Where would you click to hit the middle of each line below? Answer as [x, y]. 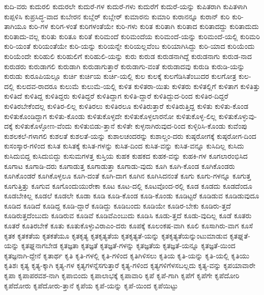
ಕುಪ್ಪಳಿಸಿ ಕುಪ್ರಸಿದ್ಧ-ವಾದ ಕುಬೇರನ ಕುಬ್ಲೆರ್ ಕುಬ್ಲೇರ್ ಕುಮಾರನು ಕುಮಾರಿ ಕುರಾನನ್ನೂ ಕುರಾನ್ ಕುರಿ [117, 16]
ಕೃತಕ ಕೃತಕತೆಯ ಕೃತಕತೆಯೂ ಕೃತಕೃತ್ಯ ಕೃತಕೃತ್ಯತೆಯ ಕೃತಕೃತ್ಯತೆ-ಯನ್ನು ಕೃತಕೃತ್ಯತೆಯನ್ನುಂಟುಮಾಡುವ [116, 235]
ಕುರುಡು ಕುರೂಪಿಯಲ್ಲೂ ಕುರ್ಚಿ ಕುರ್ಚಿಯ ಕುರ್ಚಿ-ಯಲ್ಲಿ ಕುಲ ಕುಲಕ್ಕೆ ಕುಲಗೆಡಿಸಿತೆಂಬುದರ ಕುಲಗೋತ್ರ [120, 76]
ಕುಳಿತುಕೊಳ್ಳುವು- [238, 116]
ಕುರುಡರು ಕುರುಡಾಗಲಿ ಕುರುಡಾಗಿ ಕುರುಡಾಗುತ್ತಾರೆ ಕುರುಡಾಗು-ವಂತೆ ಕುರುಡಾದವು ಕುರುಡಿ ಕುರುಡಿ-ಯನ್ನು [125, 66]
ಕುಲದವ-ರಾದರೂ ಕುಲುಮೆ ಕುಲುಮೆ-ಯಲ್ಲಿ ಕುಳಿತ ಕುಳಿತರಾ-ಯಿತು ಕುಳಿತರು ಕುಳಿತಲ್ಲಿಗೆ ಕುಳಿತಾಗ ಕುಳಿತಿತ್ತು [138, 86]
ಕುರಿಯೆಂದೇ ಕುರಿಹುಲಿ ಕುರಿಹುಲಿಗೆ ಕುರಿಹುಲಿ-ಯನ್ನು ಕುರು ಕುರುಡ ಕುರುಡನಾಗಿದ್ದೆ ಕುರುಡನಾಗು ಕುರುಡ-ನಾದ [128, 56]
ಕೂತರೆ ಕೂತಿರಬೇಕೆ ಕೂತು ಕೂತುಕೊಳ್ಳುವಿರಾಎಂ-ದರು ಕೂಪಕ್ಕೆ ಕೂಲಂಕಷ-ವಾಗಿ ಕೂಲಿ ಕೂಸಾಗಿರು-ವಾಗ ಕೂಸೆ [129, 226]
